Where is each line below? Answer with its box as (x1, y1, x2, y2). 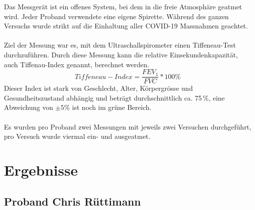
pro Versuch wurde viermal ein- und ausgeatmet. (4, 131, 151, 141)
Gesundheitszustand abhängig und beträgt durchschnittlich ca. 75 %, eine (4, 92, 225, 103)
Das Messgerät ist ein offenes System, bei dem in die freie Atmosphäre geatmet (4, 1, 242, 11)
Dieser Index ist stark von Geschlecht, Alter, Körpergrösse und (4, 83, 193, 93)
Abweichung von (4, 102, 53, 112)
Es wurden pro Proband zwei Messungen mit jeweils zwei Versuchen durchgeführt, (4, 121, 252, 131)
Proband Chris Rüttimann (4, 193, 141, 209)
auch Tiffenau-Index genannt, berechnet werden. (4, 59, 149, 69)
